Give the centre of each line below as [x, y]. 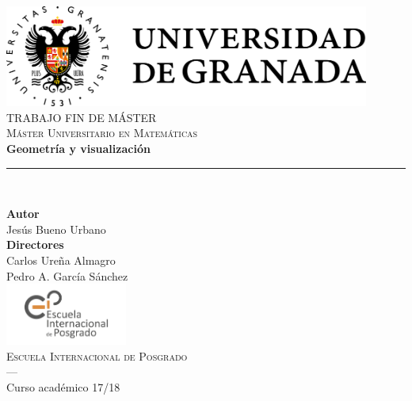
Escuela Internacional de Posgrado [97, 355]
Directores [35, 244]
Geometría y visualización [78, 149]
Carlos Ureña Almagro [61, 260]
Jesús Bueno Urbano [56, 229]
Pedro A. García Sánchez [67, 275]
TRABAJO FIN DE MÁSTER [82, 117]
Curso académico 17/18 [63, 386]
